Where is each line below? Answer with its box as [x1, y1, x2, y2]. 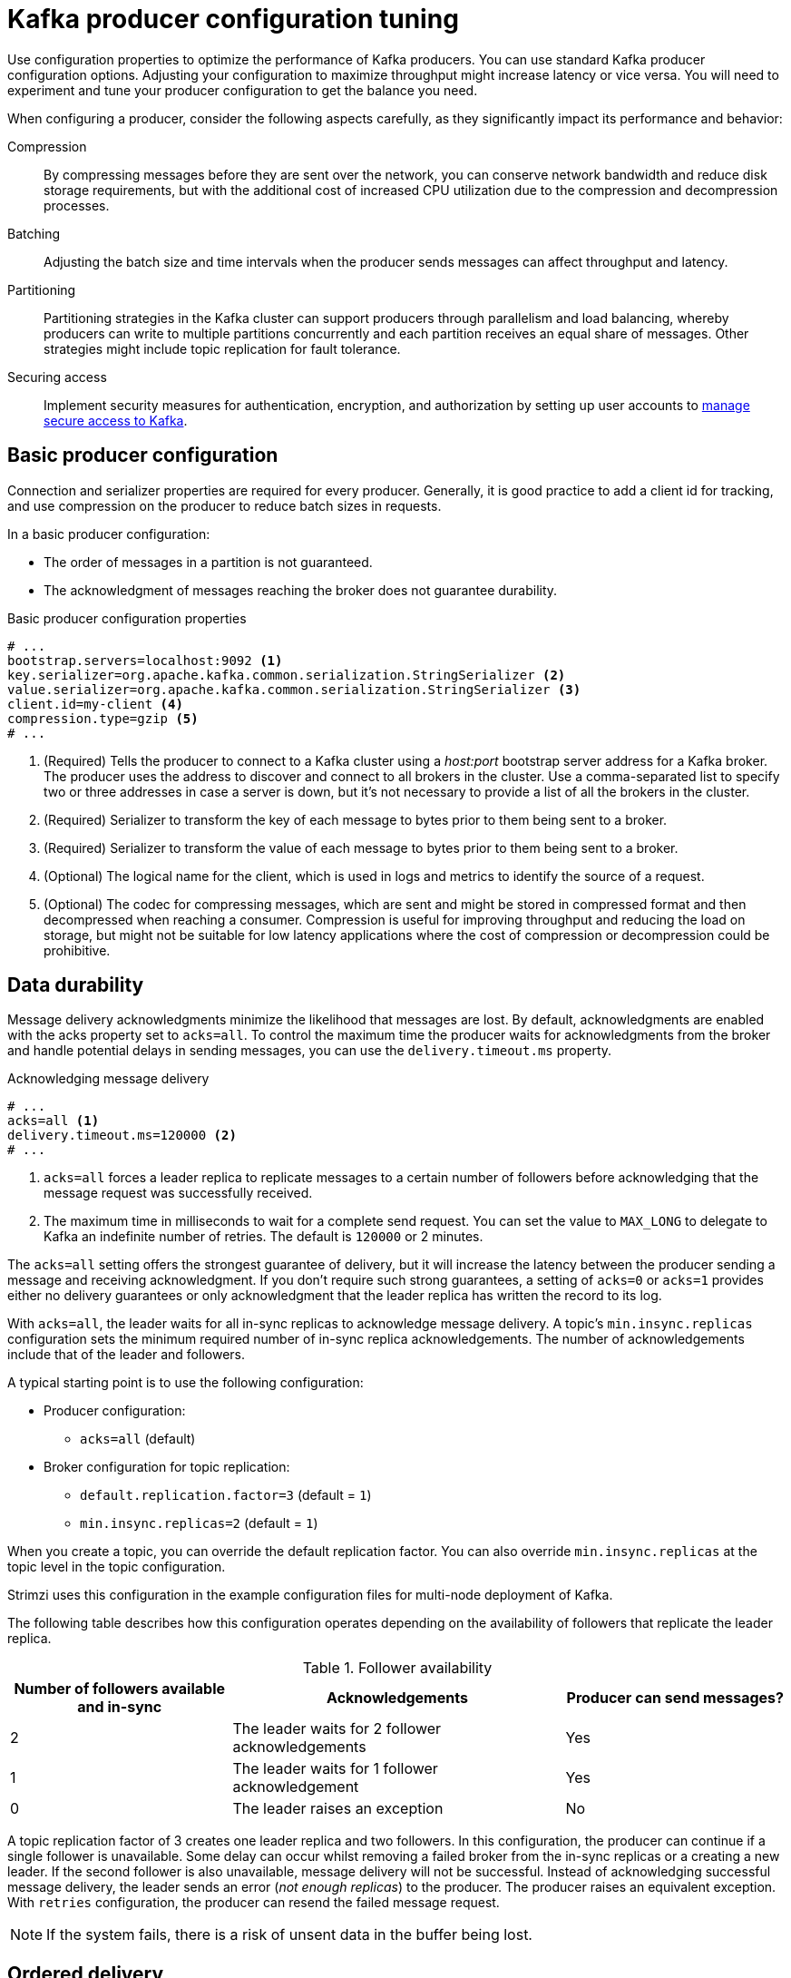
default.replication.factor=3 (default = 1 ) [80, 1487, 372, 1503]
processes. [44, 197, 110, 213]
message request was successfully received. [44, 1185, 313, 1201]
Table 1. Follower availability [302, 1659, 493, 1678]
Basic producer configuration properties [7, 610, 247, 626]
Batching [7, 225, 60, 241]
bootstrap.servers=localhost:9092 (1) [7, 652, 283, 668]
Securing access [7, 368, 107, 385]
